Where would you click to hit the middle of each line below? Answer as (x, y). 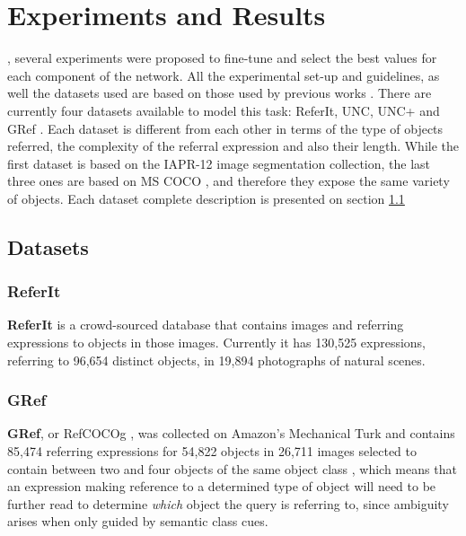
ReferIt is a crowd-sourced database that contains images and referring (206, 325)
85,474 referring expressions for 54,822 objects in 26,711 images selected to (212, 451)
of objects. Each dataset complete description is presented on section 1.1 (206, 198)
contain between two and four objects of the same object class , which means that (232, 468)
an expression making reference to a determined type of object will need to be (222, 486)
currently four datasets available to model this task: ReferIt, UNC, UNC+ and (224, 110)
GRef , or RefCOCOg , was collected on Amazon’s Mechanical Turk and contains (231, 433)
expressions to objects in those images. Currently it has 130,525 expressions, (217, 343)
